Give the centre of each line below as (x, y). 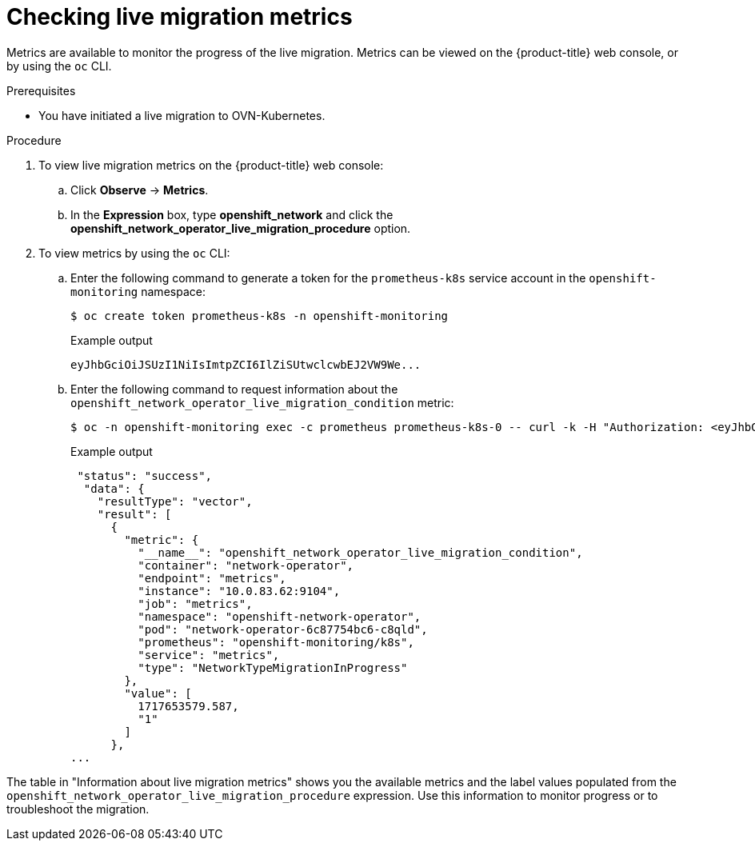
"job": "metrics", (195, 603)
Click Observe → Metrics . (140, 190)
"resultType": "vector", (175, 501)
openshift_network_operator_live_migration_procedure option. (241, 228)
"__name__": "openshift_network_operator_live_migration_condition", (360, 552)
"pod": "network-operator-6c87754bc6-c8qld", (283, 629)
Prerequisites (41, 90)
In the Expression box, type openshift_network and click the (232, 214)
